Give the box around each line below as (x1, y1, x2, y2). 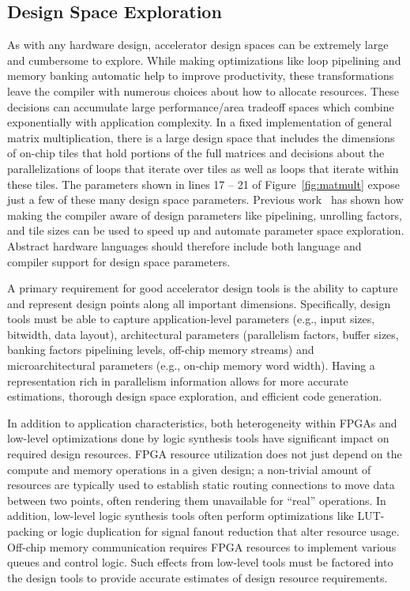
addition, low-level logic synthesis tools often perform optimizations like (7, 507, 354, 524)
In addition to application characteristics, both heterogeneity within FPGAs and (7, 414, 397, 431)
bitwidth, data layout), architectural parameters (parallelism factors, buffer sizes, (7, 326, 399, 342)
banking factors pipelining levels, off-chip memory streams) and (7, 341, 314, 358)
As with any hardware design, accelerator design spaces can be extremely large (7, 36, 389, 53)
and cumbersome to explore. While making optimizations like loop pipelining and (7, 51, 401, 68)
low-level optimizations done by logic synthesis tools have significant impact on (7, 430, 389, 446)
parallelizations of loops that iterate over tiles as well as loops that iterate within (7, 160, 399, 176)
